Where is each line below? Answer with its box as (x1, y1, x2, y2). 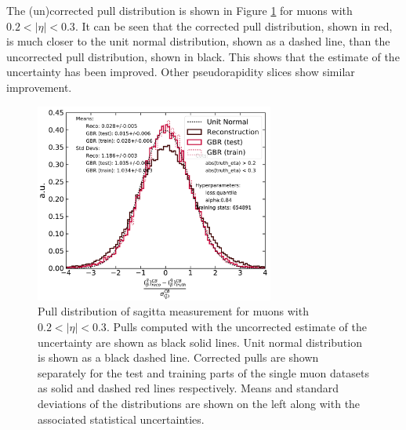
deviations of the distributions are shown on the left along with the (38, 395, 361, 411)
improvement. (6, 78, 72, 95)
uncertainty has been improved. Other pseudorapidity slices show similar (6, 64, 355, 80)
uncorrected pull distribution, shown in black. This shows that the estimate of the (6, 48, 400, 64)
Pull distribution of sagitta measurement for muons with (38, 303, 309, 319)
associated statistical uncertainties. (38, 410, 205, 427)
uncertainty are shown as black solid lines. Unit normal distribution (38, 333, 362, 350)
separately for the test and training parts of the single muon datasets (38, 364, 369, 381)
